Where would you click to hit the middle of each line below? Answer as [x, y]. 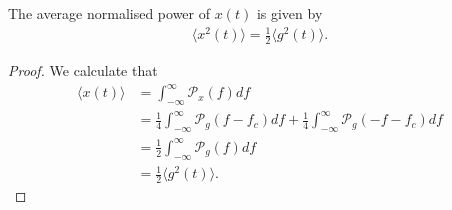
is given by [289, 13]
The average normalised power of [109, 13]
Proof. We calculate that [83, 69]
